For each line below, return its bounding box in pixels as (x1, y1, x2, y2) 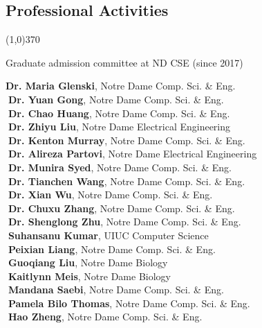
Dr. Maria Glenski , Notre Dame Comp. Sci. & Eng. (6, 78, 236, 93)
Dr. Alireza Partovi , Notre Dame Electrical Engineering (8, 146, 257, 161)
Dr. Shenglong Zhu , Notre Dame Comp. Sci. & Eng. (8, 214, 241, 229)
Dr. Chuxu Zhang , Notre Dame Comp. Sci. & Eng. (8, 200, 235, 215)
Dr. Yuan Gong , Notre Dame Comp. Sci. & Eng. (8, 92, 224, 106)
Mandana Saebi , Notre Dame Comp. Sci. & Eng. (8, 282, 224, 297)
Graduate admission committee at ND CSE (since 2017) (6, 55, 243, 69)
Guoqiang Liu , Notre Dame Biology (8, 255, 168, 270)
